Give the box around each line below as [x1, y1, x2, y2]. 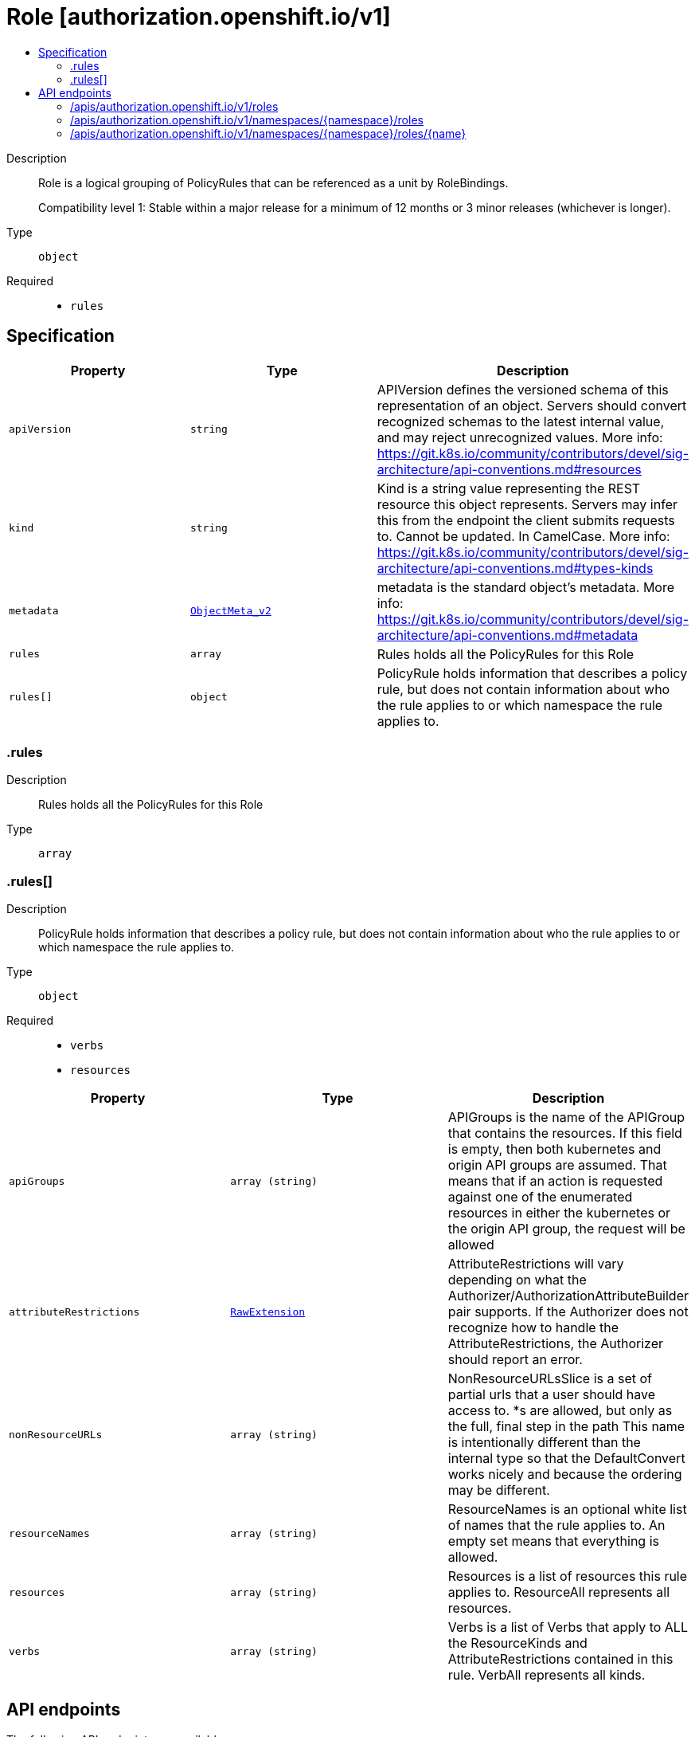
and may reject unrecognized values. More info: [377, 429, 663, 445]
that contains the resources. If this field [447, 1125, 682, 1142]
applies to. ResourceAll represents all [447, 1584, 670, 1601]
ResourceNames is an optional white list [447, 1501, 687, 1518]
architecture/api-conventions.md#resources [377, 461, 642, 477]
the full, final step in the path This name [447, 1418, 685, 1435]
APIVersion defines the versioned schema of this [377, 381, 669, 398]
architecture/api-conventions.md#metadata [377, 626, 638, 643]
